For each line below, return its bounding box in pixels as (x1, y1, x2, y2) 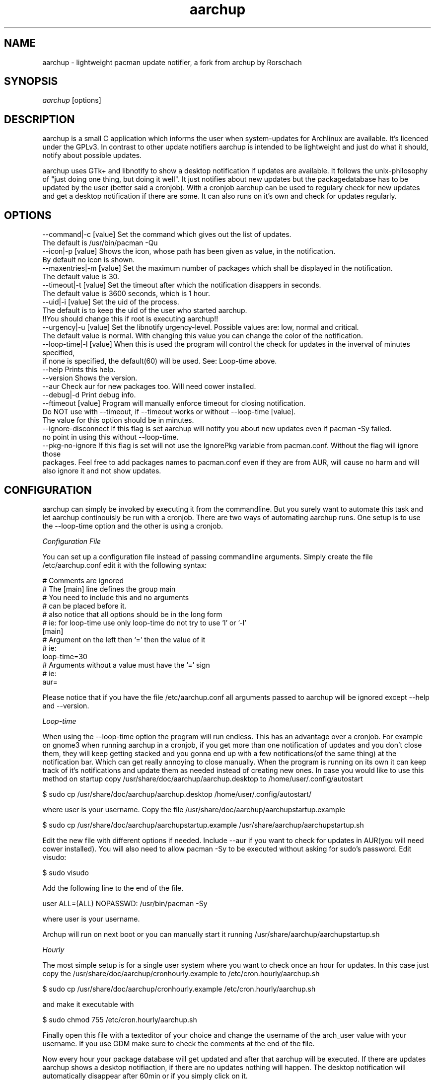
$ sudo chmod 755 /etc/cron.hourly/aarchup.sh (42, 1015, 197, 1024)
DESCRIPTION (4, 113, 75, 126)
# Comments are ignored (42, 576, 124, 585)
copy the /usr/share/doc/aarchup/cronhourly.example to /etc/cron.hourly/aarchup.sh (42, 969, 320, 978)
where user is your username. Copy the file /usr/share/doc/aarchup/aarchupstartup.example (42, 805, 346, 814)
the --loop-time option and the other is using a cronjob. (42, 521, 223, 530)
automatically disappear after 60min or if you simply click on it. (42, 1071, 248, 1080)
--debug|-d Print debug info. (42, 390, 136, 399)
